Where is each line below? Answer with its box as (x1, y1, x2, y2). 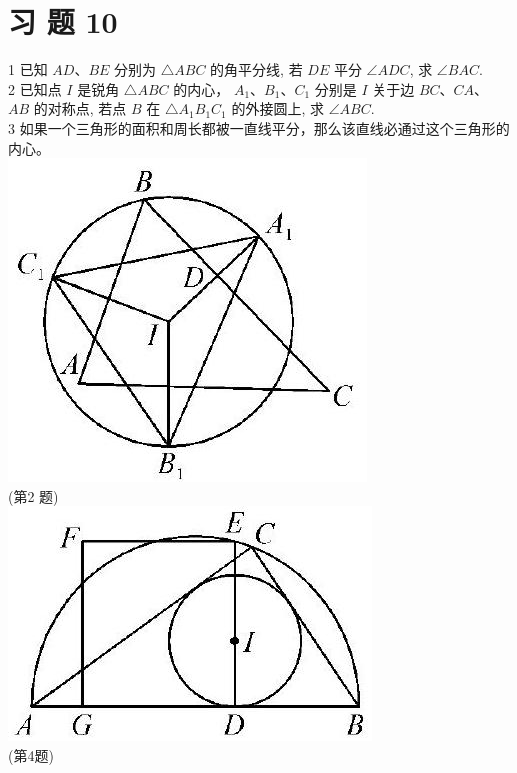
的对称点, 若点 (33, 98, 127, 119)
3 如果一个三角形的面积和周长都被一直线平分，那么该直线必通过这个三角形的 (8, 117, 510, 138)
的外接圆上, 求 (231, 98, 324, 119)
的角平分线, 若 (210, 59, 303, 80)
